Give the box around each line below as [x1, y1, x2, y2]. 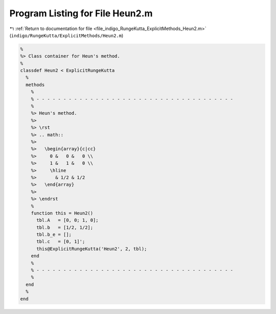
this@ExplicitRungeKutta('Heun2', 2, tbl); [36, 246, 147, 252]
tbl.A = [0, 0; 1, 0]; [36, 217, 99, 223]
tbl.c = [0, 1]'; [36, 239, 85, 245]
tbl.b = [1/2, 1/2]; [36, 224, 94, 230]
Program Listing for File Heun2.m [9, 8, 153, 19]
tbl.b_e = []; [36, 232, 72, 238]
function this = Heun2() [31, 210, 94, 216]
